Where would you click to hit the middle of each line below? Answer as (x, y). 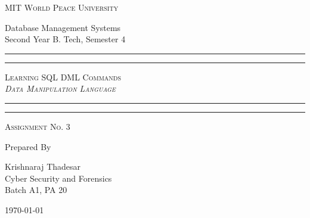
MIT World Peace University (62, 7)
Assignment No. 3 (38, 126)
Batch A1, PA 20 (36, 190)
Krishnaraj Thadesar (43, 166)
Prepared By (28, 146)
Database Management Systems (63, 27)
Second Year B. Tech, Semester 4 (65, 39)
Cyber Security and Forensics (58, 178)
